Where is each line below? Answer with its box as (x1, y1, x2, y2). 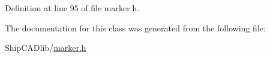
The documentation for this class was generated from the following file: (5, 21, 266, 34)
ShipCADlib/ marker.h (5, 41, 86, 54)
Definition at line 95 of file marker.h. (5, 2, 140, 14)
